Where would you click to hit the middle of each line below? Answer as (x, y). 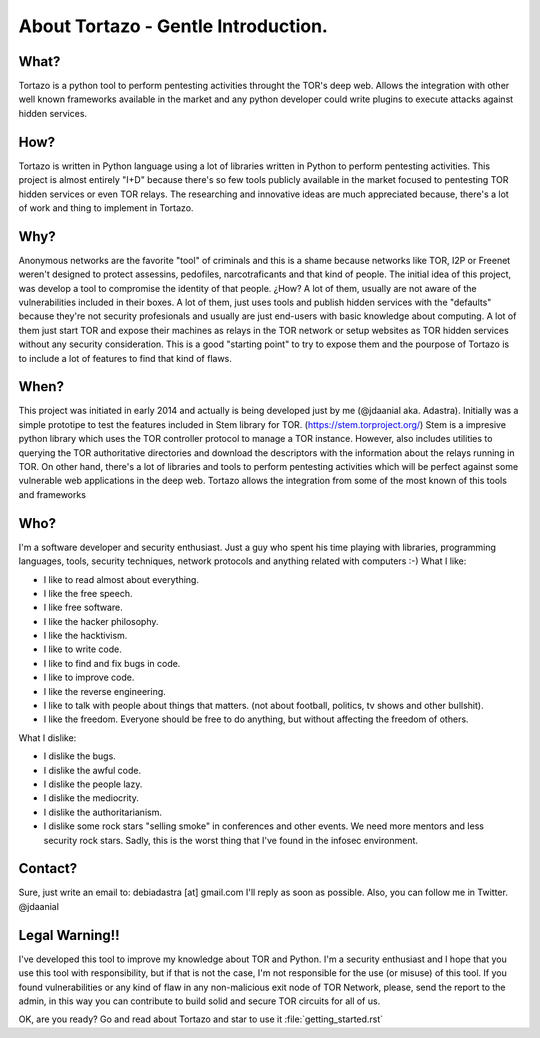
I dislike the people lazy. (93, 784)
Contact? (48, 868)
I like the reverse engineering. (105, 691)
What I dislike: (47, 737)
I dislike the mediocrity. (91, 798)
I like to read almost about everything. (121, 579)
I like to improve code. (89, 677)
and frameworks (52, 494)
